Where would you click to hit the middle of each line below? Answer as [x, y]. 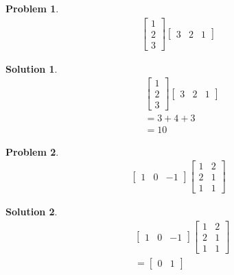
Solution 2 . [32, 212]
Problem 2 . [32, 151]
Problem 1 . [32, 8]
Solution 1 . [32, 68]
